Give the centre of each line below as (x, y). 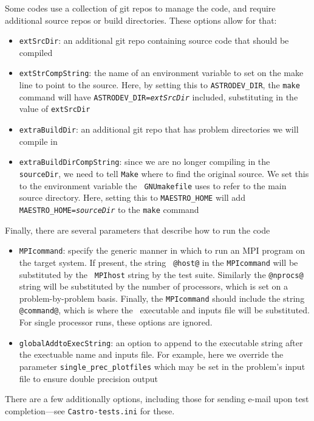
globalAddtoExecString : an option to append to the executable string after (161, 342)
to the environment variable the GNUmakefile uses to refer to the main (153, 185)
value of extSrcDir (55, 109)
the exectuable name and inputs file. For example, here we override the (151, 354)
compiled (36, 52)
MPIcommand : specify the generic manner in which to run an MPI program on (162, 250)
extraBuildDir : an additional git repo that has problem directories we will (159, 129)
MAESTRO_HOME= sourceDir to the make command (109, 209)
